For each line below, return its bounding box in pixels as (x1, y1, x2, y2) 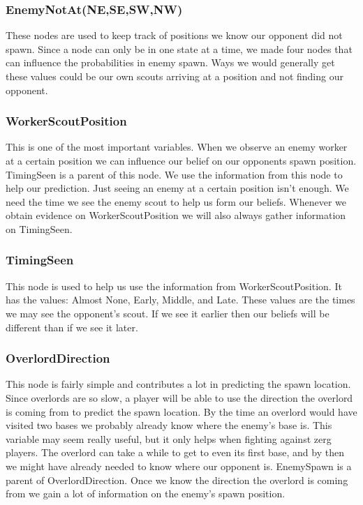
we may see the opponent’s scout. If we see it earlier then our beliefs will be (6, 306, 329, 320)
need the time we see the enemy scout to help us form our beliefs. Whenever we (6, 194, 346, 209)
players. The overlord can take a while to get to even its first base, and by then (6, 445, 344, 460)
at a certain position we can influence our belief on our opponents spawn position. (6, 153, 357, 167)
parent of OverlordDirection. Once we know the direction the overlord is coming (6, 472, 348, 487)
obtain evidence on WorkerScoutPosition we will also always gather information (6, 208, 346, 223)
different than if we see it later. (6, 319, 138, 334)
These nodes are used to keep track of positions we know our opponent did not (6, 28, 343, 43)
